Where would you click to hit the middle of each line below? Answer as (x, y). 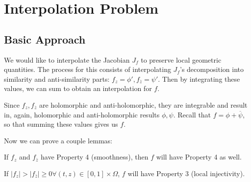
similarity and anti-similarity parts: (57, 79)
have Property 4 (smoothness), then (95, 157)
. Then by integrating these (199, 79)
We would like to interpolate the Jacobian (67, 59)
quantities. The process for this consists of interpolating (88, 69)
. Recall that (192, 114)
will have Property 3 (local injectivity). (186, 173)
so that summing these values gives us (61, 124)
